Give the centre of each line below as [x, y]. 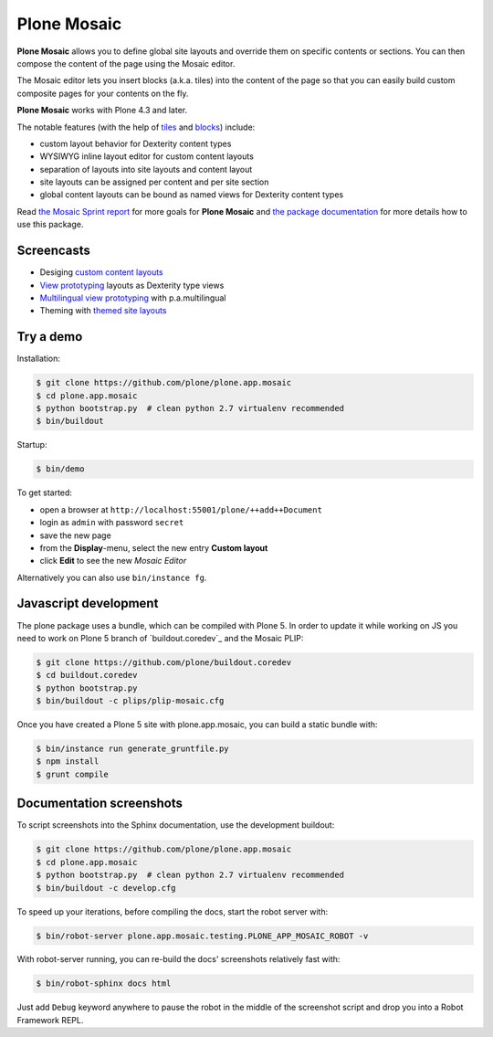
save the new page [75, 535]
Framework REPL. [50, 1020]
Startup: [32, 445]
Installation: [39, 359]
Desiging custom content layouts [101, 272]
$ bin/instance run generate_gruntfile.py [132, 749]
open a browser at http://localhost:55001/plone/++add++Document [181, 509]
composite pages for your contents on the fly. [103, 93]
